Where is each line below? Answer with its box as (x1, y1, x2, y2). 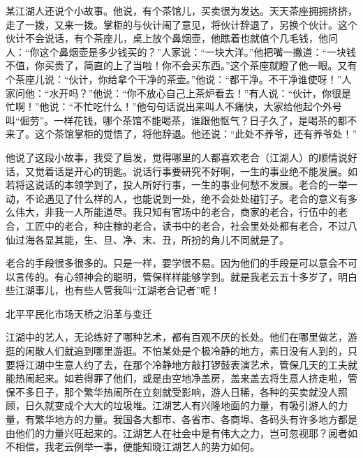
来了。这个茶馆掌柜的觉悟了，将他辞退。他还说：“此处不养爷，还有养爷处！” (6, 126, 357, 141)
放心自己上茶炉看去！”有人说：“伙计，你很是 (146, 85, 352, 100)
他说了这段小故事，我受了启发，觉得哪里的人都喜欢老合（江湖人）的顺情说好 (6, 149, 357, 164)
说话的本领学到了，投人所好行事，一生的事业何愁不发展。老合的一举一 (34, 177, 357, 192)
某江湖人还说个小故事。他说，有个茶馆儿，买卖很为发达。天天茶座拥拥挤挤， (6, 3, 357, 17)
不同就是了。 (230, 232, 289, 246)
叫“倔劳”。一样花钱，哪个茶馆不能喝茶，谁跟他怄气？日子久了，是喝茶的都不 (6, 112, 357, 127)
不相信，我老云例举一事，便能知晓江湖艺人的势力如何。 (6, 439, 260, 454)
